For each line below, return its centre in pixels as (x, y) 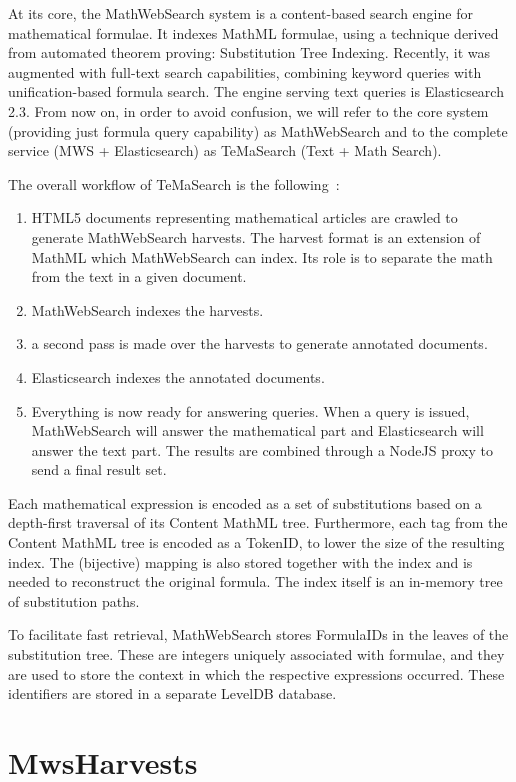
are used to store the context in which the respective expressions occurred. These (256, 673)
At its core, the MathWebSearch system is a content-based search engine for (240, 13)
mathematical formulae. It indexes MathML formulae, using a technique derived (253, 32)
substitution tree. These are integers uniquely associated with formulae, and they (256, 654)
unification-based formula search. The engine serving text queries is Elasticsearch (256, 91)
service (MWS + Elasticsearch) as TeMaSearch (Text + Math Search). (225, 150)
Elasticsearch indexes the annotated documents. (178, 376)
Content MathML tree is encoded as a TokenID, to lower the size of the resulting (256, 542)
